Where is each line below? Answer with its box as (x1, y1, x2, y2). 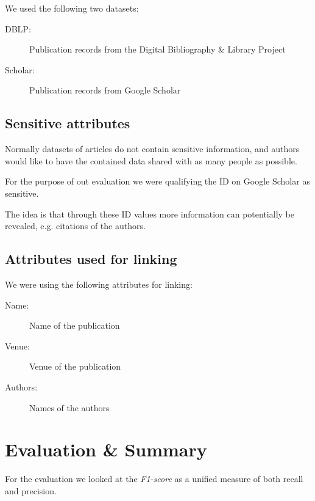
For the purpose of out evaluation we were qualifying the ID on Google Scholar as (5, 175, 310, 188)
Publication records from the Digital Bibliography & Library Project (29, 43, 286, 56)
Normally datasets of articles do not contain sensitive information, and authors (5, 142, 300, 155)
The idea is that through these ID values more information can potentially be (5, 207, 294, 220)
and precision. (5, 484, 57, 497)
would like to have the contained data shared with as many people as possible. (5, 154, 297, 167)
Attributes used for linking (5, 249, 177, 268)
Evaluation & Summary (5, 437, 207, 462)
